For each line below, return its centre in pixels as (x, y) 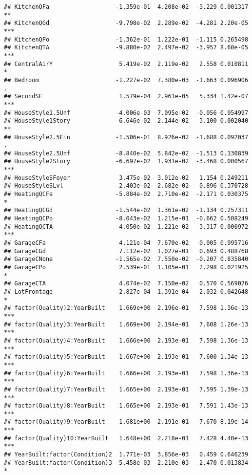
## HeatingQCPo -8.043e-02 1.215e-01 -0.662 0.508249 (126, 219)
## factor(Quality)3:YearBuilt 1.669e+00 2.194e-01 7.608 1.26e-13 (126, 324)
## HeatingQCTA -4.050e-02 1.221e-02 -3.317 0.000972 (126, 227)
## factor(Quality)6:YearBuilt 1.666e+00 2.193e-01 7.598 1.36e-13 (126, 373)
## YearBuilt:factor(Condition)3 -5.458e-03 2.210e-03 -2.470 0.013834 (126, 463)
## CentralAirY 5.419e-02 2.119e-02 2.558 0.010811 (126, 64)
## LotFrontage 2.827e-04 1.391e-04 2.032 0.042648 (126, 291)
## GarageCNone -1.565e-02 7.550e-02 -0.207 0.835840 (126, 259)
